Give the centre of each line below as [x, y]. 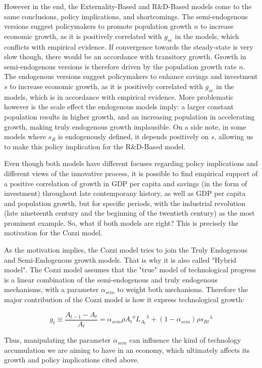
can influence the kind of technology [185, 340]
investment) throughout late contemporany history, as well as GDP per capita [125, 193]
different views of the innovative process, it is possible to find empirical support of [131, 173]
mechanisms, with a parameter [51, 289]
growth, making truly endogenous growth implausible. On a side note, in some [125, 126]
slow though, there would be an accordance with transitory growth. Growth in [125, 56]
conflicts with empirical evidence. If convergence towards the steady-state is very [129, 46]
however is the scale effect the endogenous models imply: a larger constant [119, 107]
